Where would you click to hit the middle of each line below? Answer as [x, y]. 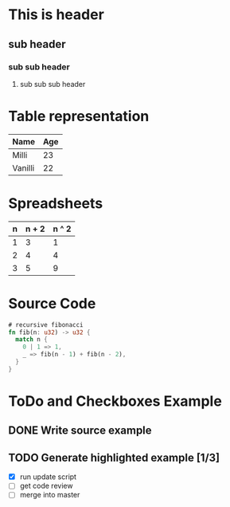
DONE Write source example [80, 431]
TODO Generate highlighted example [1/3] [114, 457]
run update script [48, 477]
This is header [57, 15]
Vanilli [23, 167]
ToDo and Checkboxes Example [115, 401]
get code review [46, 486]
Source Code [52, 303]
